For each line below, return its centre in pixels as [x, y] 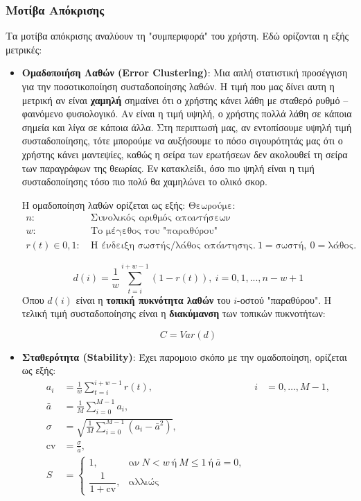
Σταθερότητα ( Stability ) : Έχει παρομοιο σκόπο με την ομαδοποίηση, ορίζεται [184, 356]
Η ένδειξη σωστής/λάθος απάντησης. [173, 246]
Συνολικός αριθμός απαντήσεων [161, 218]
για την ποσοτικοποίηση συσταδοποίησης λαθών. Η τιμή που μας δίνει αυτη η [178, 86]
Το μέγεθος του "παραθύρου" [155, 231]
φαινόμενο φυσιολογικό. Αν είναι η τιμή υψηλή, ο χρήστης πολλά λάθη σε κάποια [187, 113]
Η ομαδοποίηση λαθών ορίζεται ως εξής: [104, 204]
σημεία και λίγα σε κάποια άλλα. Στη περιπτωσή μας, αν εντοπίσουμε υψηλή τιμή [187, 127]
